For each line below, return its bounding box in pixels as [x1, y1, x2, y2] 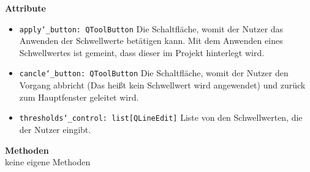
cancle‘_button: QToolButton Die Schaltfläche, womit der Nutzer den [19, 66, 289, 79]
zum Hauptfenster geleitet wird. [19, 90, 139, 103]
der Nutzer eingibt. [19, 123, 91, 135]
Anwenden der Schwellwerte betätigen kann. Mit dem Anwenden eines [19, 34, 283, 47]
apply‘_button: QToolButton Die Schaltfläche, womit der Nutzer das [19, 22, 284, 35]
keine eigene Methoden [5, 156, 91, 168]
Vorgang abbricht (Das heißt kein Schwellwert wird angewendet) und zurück [19, 79, 306, 91]
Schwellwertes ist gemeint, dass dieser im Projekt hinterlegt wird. [19, 46, 265, 59]
